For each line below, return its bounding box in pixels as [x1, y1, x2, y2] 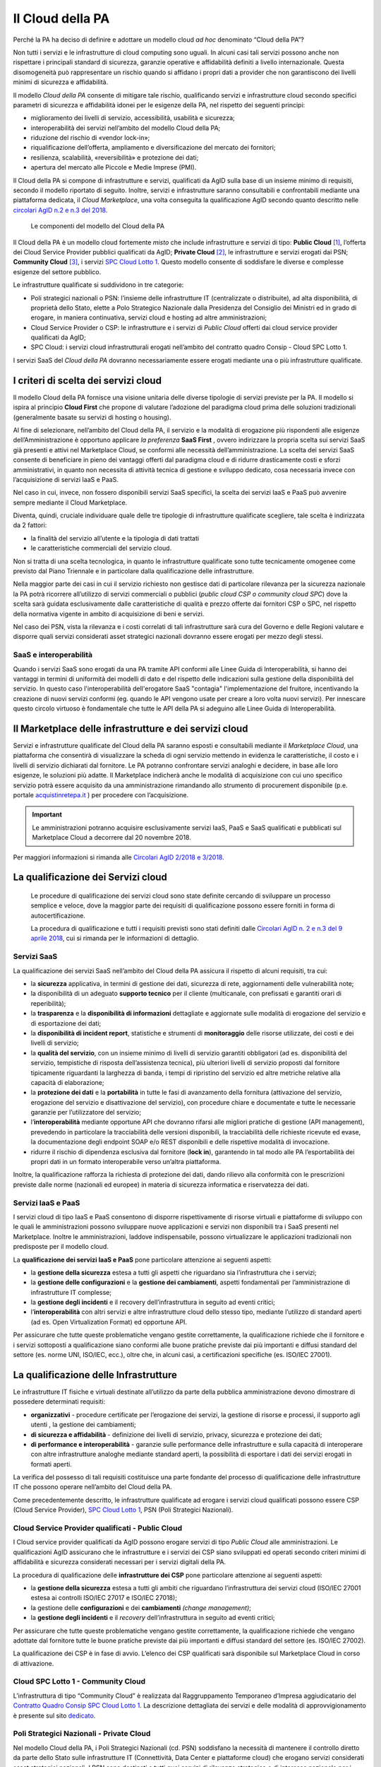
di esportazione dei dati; [30, 1018, 102, 1028]
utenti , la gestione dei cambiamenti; [30, 1421, 137, 1429]
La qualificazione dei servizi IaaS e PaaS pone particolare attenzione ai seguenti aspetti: [13, 1255, 272, 1264]
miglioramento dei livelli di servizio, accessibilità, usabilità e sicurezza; [30, 114, 236, 122]
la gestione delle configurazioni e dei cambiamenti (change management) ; [30, 1603, 252, 1612]
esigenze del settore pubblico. [13, 267, 102, 276]
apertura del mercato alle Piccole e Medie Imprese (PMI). [30, 163, 197, 172]
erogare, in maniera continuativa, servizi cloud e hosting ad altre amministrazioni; [30, 313, 267, 322]
